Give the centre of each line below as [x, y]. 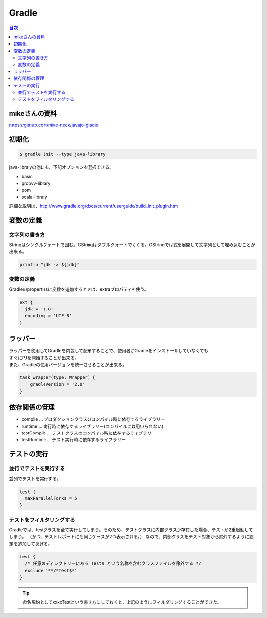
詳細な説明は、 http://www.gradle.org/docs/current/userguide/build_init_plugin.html [94, 206]
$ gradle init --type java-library [63, 154]
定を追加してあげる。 [31, 544]
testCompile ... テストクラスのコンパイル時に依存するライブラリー [89, 433]
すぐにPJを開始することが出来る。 [44, 358]
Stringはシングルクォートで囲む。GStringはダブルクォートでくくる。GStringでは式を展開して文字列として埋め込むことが [132, 245]
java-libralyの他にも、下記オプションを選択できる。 [62, 167]
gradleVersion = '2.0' [57, 385]
